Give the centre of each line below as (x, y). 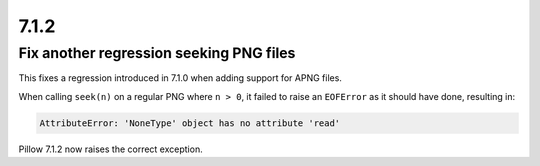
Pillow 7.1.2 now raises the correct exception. (111, 149)
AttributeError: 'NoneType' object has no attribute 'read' (190, 123)
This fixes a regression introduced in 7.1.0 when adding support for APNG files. (180, 78)
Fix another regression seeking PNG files (157, 53)
